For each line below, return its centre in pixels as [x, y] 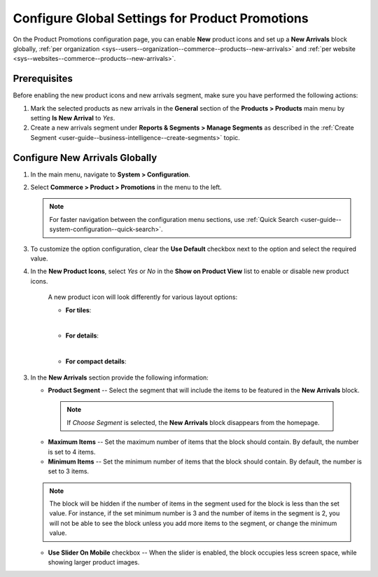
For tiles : [78, 310]
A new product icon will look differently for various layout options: [143, 297]
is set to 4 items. [72, 452]
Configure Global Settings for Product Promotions [161, 18]
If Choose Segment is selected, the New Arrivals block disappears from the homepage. [193, 422]
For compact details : [96, 361]
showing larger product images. [94, 562]
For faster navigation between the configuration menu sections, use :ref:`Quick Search [174, 219]
